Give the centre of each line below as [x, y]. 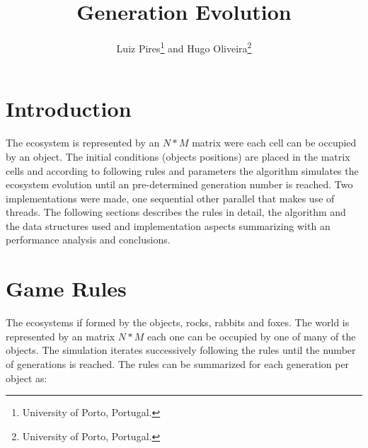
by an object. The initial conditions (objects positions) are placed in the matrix [178, 156]
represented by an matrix [61, 336]
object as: [27, 378]
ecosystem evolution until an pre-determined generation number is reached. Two [179, 184]
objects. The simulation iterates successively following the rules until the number [181, 350]
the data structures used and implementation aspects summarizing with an [168, 225]
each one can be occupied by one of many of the [252, 336]
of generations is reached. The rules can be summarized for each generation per [178, 363]
